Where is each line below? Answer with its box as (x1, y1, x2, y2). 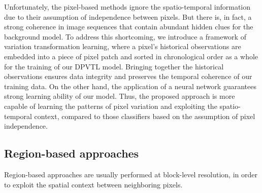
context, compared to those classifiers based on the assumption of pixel (34, 110, 255, 121)
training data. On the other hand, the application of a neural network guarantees (4, 81, 256, 91)
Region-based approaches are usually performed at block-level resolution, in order (4, 169, 257, 179)
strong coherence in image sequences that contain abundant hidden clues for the (4, 21, 253, 32)
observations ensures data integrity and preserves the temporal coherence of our (4, 71, 252, 82)
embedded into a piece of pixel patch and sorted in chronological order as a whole (4, 51, 258, 61)
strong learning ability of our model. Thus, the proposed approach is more (4, 91, 235, 101)
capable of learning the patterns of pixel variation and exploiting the (4, 100, 217, 111)
